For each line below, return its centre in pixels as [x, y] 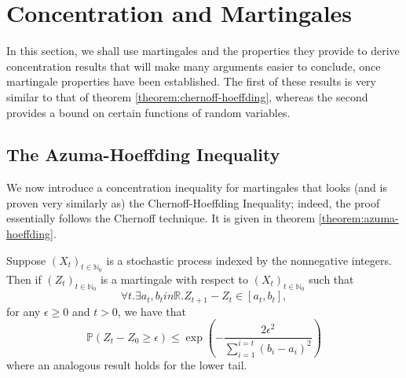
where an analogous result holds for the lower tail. [127, 364]
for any [24, 311]
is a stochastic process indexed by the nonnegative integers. [249, 260]
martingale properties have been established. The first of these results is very [191, 81]
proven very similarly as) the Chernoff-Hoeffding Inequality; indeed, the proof [193, 202]
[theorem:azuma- [358, 218]
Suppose [26, 260]
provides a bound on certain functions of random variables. [148, 112]
